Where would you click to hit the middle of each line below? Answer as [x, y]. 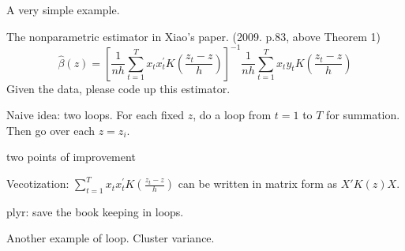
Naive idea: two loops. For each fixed [96, 115]
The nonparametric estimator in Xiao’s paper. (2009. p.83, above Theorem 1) [194, 36]
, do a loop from [232, 115]
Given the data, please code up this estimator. [118, 88]
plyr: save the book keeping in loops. [95, 211]
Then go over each [51, 130]
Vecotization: [38, 184]
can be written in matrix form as [258, 184]
